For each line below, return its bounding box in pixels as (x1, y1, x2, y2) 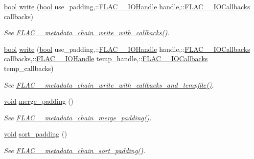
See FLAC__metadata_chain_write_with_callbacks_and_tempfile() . (4, 79, 214, 90)
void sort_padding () (4, 129, 67, 139)
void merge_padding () (4, 96, 74, 106)
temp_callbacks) (4, 63, 54, 73)
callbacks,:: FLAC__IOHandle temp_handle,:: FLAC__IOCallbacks (4, 53, 208, 64)
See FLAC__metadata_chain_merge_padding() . (4, 112, 152, 122)
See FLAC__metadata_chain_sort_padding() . (4, 145, 146, 155)
